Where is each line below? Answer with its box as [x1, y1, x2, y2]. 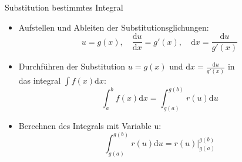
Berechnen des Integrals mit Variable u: [18, 119, 162, 131]
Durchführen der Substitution [18, 60, 126, 72]
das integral [18, 74, 61, 86]
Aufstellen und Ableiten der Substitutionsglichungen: [18, 21, 209, 33]
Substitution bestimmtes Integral [5, 1, 123, 13]
